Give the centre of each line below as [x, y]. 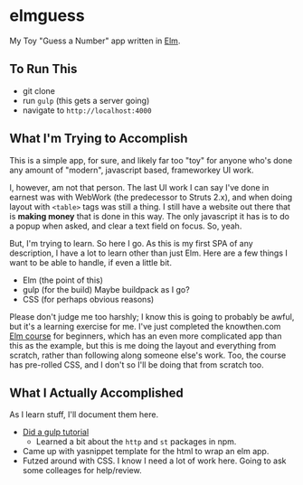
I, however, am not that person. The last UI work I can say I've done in [139, 187]
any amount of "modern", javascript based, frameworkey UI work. [132, 170]
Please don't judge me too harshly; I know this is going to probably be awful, [152, 316]
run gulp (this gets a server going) [86, 100]
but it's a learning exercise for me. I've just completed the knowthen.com [145, 326]
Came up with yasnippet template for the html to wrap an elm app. [146, 452]
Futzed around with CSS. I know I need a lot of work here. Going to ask [154, 461]
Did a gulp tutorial [56, 432]
